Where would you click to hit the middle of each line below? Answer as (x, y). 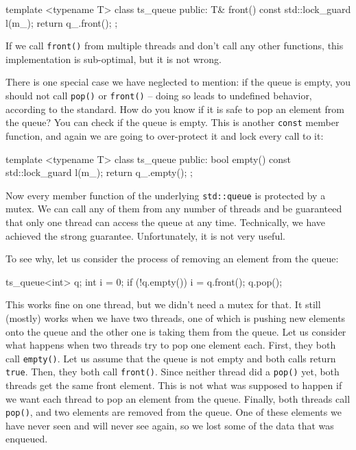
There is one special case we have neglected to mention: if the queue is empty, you (178, 82)
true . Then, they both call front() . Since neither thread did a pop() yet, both (173, 372)
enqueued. (27, 439)
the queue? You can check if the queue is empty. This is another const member (173, 122)
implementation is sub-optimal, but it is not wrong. (114, 59)
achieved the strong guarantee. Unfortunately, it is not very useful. (145, 235)
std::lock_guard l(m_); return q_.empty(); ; (99, 172)
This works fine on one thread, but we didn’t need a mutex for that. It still (163, 304)
